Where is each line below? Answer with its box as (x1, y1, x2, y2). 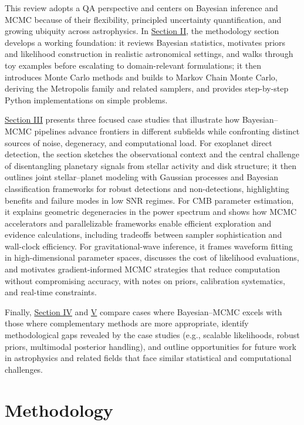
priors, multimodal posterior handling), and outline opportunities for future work (5, 340, 296, 352)
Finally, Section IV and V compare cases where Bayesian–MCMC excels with (5, 305, 282, 318)
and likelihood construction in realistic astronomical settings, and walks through (5, 48, 293, 60)
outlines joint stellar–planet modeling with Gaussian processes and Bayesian (5, 171, 279, 183)
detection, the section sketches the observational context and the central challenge (5, 148, 299, 160)
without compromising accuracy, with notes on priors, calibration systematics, (5, 274, 285, 286)
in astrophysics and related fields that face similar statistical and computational (5, 352, 292, 364)
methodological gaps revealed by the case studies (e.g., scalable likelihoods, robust (5, 329, 300, 341)
